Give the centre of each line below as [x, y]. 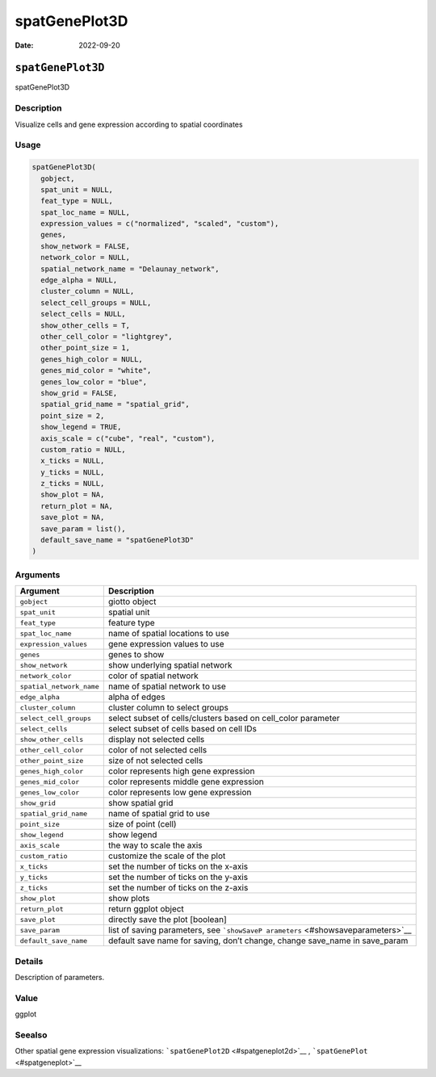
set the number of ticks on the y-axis [178, 878]
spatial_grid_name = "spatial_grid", [115, 404]
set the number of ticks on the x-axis [178, 866]
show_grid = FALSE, [79, 393]
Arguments [38, 575]
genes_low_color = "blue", [94, 382]
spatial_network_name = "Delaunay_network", [130, 269]
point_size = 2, [73, 415]
